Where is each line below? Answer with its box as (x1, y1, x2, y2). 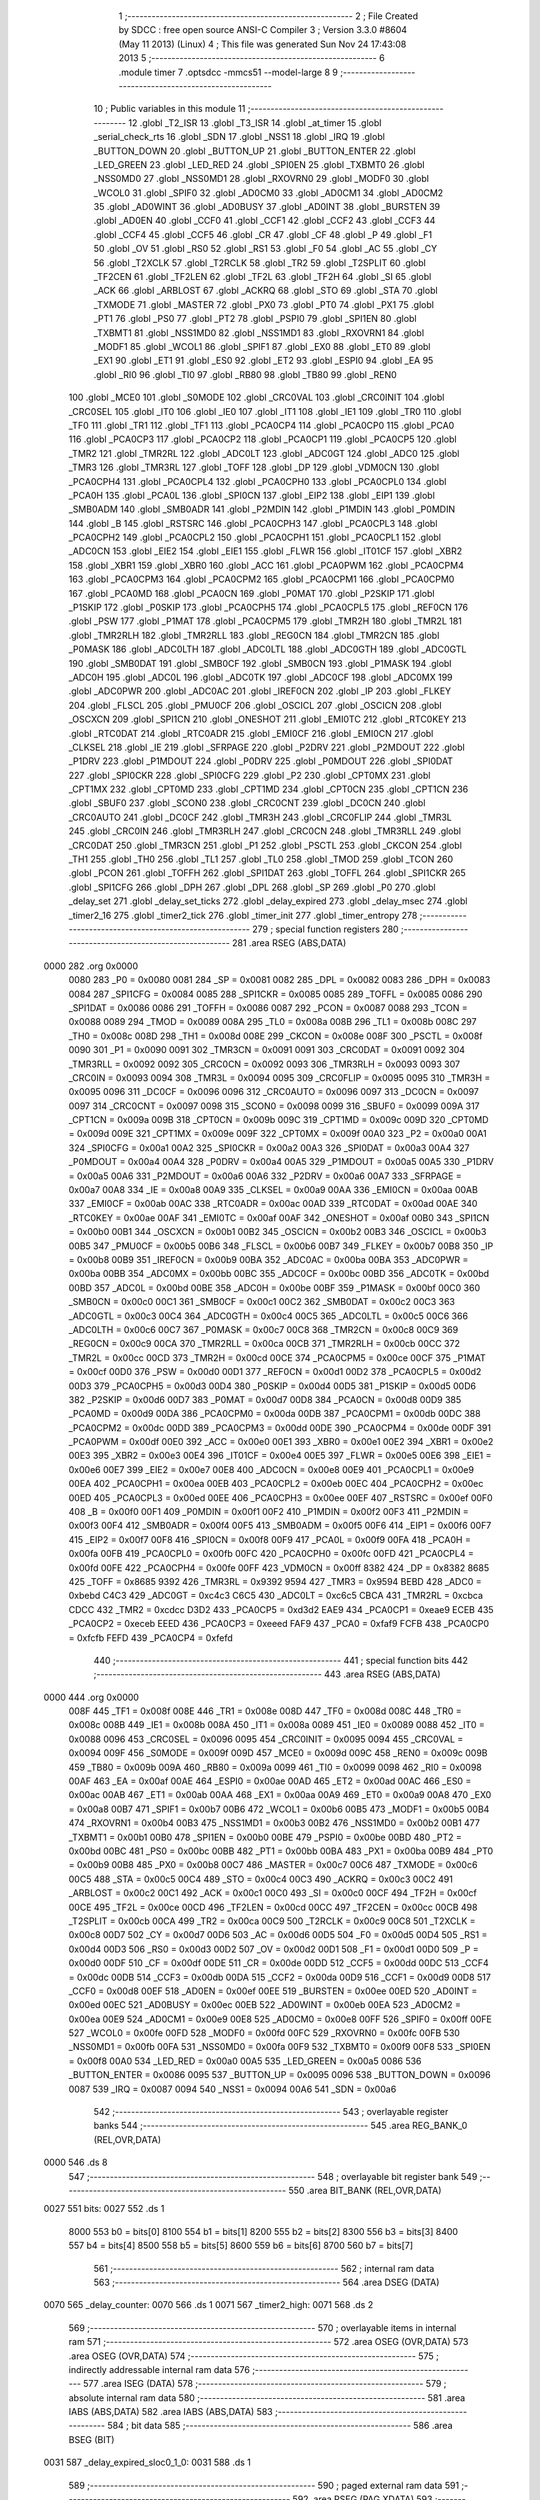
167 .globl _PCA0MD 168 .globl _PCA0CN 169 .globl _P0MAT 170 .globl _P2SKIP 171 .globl (68, 587, 435, 599)
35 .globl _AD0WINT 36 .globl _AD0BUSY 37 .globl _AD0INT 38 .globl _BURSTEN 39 (93, 201, 441, 213)
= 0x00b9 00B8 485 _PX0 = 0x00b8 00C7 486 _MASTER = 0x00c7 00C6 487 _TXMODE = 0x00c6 (68, 1859, 478, 1871)
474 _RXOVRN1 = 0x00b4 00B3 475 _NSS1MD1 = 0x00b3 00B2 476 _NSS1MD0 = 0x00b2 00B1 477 (68, 1817, 480, 1829)
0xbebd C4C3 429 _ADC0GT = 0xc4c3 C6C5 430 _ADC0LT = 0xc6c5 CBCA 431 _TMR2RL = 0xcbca (68, 1590, 484, 1602)
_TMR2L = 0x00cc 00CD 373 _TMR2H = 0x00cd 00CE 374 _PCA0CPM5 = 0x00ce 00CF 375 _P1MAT (68, 1351, 486, 1364)
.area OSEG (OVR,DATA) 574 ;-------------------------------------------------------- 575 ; (68, 2350, 439, 2362)
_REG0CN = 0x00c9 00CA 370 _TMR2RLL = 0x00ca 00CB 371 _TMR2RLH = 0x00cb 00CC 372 (68, 1338, 460, 1350)
